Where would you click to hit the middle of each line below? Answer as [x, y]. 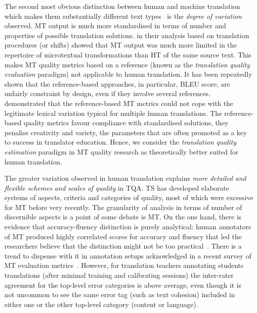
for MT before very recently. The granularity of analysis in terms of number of [123, 207]
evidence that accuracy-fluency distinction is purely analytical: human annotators [128, 227]
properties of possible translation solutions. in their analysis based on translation [127, 35]
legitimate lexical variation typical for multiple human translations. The [113, 113]
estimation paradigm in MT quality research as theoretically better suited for [122, 151]
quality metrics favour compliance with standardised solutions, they [126, 123]
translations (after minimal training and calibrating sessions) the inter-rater [119, 275]
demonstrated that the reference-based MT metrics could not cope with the [119, 103]
